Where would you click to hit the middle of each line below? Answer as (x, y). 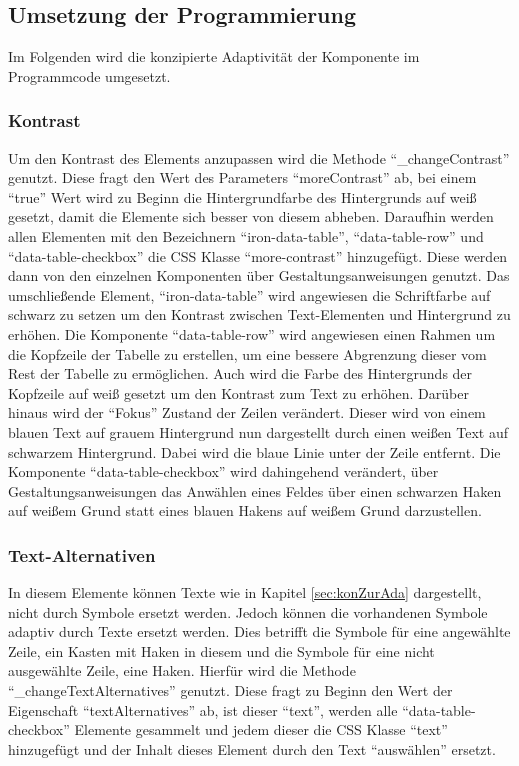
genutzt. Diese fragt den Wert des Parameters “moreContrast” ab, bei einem (242, 177)
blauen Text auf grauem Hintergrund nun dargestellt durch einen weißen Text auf (258, 431)
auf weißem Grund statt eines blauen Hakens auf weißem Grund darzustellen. (245, 510)
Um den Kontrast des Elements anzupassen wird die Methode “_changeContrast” (259, 157)
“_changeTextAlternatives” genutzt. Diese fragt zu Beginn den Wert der (230, 690)
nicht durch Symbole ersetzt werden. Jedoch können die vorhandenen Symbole (248, 611)
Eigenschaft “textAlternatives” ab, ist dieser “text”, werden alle (203, 709)
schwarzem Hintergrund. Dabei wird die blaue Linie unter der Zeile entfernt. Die (254, 451)
